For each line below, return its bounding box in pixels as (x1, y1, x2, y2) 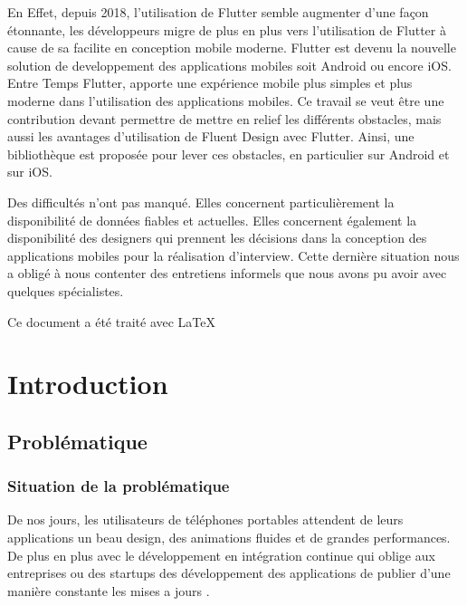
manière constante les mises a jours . (7, 581, 210, 600)
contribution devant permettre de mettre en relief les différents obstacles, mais (7, 109, 442, 128)
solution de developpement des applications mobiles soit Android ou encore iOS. (7, 55, 452, 74)
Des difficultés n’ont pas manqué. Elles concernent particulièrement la (7, 192, 395, 211)
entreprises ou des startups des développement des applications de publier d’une (7, 563, 451, 582)
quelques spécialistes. (7, 281, 124, 300)
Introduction (7, 365, 168, 402)
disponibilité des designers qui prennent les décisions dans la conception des (7, 228, 427, 247)
